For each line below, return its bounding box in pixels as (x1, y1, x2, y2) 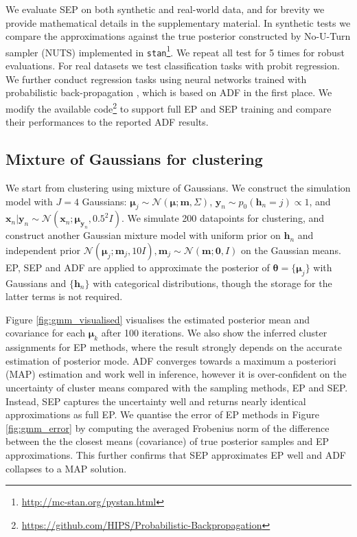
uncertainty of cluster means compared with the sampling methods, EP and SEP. (5, 380, 348, 395)
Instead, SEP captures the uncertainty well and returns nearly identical (5, 393, 306, 408)
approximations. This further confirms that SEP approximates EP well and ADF (5, 448, 347, 462)
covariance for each (5, 325, 85, 340)
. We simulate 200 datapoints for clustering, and (121, 211, 325, 225)
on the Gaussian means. (241, 242, 341, 257)
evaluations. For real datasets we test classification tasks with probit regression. (5, 58, 340, 73)
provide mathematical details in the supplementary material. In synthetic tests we (5, 15, 351, 30)
